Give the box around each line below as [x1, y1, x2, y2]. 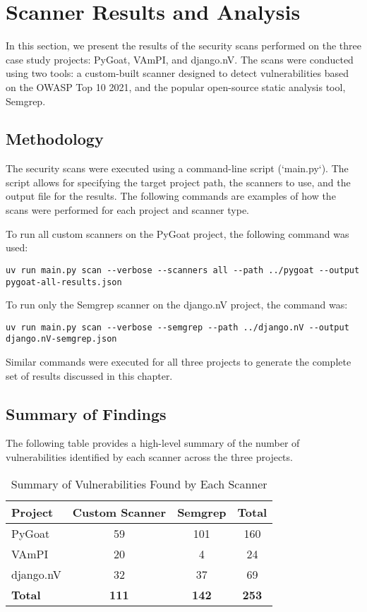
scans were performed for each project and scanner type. [6, 203, 250, 217]
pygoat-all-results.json [6, 277, 122, 287]
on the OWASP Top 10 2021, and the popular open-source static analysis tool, [6, 79, 346, 94]
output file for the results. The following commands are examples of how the [6, 188, 336, 203]
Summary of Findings [6, 402, 167, 424]
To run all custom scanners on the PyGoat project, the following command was [6, 226, 349, 241]
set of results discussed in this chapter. [6, 368, 173, 383]
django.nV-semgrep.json [6, 334, 117, 344]
